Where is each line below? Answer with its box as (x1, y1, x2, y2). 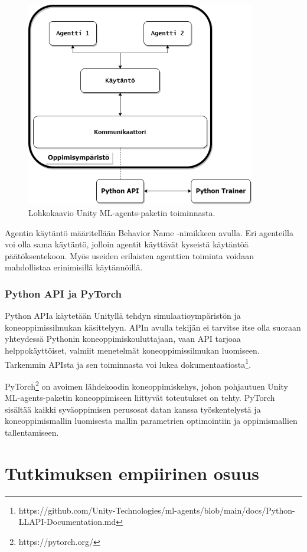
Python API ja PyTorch (5, 286, 122, 301)
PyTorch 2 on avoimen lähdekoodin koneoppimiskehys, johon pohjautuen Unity (5, 378, 288, 392)
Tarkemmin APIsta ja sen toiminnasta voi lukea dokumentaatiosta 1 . (5, 356, 252, 370)
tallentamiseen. (5, 426, 59, 438)
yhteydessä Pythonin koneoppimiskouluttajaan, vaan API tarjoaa (5, 332, 241, 345)
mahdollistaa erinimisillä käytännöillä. (5, 261, 143, 273)
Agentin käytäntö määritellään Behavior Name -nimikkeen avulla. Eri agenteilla (5, 226, 293, 239)
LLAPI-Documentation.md (18, 515, 116, 528)
